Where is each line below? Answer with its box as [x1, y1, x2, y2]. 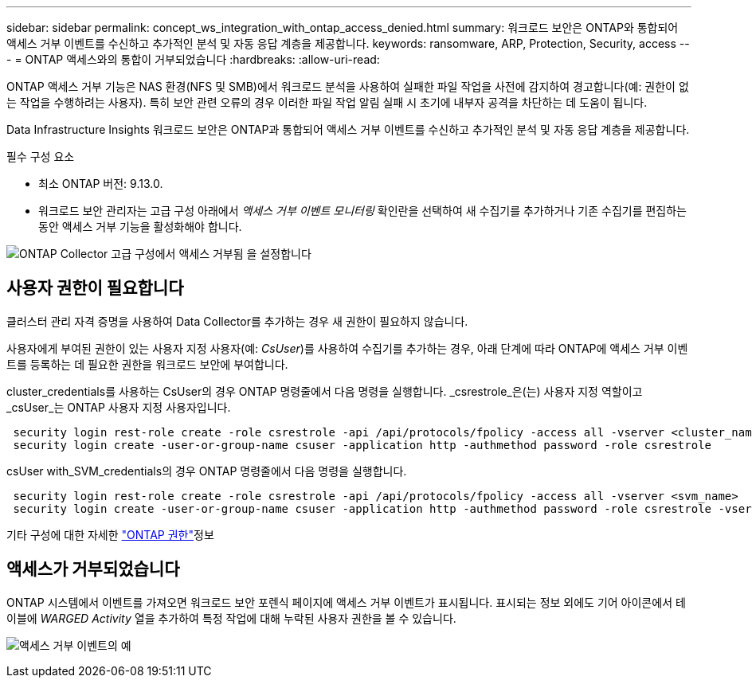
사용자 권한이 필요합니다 [6, 278, 184, 299]
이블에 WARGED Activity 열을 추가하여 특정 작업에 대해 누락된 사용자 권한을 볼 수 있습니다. [6, 611, 456, 625]
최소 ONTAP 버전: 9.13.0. [38, 177, 163, 190]
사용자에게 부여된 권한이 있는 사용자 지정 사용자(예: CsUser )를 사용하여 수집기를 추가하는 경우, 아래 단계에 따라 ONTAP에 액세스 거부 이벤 [6, 341, 688, 355]
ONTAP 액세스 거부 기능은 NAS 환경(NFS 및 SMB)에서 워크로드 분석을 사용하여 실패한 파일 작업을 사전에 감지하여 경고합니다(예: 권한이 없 [6, 80, 689, 93]
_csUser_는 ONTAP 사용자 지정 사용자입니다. [6, 400, 231, 414]
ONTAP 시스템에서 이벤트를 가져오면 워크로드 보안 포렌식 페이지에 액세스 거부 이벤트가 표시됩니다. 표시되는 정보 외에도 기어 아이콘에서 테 [6, 595, 686, 609]
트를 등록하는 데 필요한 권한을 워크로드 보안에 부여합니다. [6, 357, 288, 371]
